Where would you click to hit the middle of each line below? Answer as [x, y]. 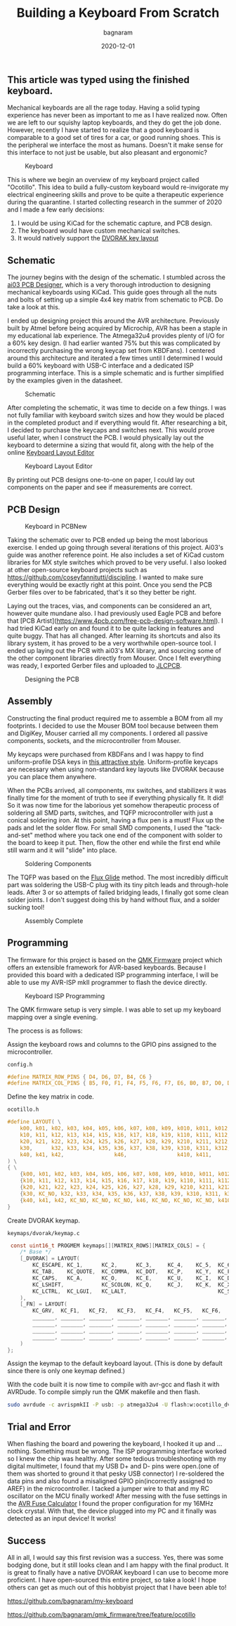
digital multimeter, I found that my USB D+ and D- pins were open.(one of [113, 1466]
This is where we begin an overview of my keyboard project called [103, 180]
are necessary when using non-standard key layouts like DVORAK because [116, 769]
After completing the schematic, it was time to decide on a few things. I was [117, 408]
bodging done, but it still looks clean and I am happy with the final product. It [118, 1565]
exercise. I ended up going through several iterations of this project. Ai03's [115, 547]
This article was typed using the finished [98, 80]
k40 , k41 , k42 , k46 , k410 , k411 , [116, 1154]
